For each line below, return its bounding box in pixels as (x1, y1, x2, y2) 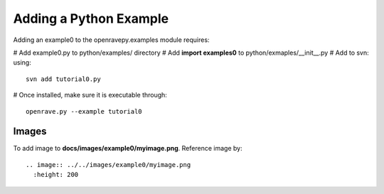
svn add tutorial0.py (26, 75, 101, 83)
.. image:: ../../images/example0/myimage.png (26, 161, 191, 168)
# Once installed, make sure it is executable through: (13, 91, 167, 99)
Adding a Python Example (13, 11, 169, 26)
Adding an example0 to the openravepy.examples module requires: (13, 36, 210, 44)
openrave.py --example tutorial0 (26, 107, 142, 115)
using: (13, 58, 31, 67)
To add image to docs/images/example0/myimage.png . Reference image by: (13, 144, 242, 153)
